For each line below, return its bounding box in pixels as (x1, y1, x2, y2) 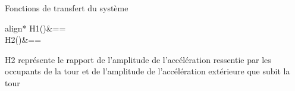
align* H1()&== (5, 21, 66, 34)
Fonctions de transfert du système (5, 2, 128, 14)
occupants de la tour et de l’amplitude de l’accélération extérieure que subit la (5, 65, 290, 77)
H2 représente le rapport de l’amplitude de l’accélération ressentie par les (5, 53, 271, 65)
